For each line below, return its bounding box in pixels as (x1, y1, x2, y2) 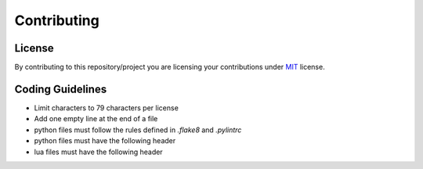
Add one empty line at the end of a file (34, 114, 158, 124)
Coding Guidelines (14, 82, 107, 95)
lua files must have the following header (34, 147, 164, 156)
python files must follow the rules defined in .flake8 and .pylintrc (34, 125, 242, 135)
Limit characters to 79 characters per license (34, 102, 179, 113)
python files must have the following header (34, 136, 176, 146)
